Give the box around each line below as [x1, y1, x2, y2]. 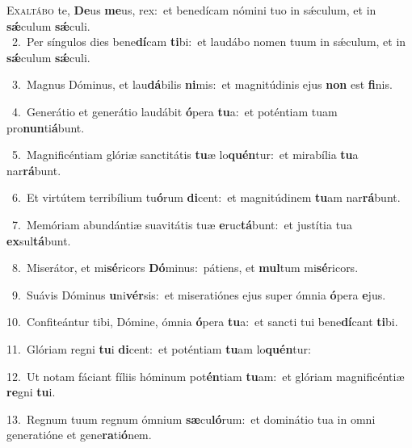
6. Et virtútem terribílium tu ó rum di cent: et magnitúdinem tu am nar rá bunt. [11, 189, 401, 206]
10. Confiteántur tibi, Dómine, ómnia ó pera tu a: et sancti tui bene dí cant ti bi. [6, 313, 398, 330]
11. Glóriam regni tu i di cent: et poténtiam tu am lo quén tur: [6, 340, 311, 357]
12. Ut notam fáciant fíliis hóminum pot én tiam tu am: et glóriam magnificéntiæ [6, 367, 405, 384]
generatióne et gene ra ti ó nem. [6, 426, 152, 443]
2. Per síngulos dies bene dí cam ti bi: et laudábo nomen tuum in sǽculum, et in [11, 33, 406, 50]
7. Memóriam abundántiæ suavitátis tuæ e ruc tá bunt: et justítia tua [11, 216, 352, 232]
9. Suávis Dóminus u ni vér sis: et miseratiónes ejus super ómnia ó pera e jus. [11, 286, 386, 303]
